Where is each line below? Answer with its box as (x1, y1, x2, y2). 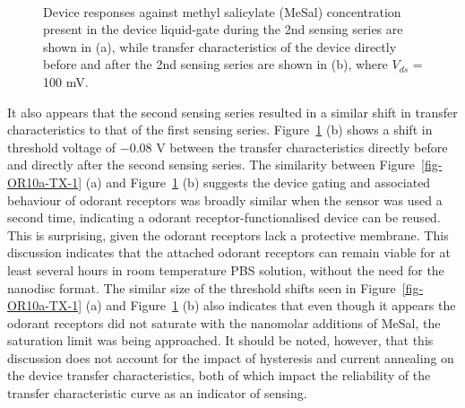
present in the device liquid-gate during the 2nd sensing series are (43, 20, 403, 39)
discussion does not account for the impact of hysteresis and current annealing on (7, 348, 454, 367)
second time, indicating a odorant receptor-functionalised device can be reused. (7, 208, 441, 227)
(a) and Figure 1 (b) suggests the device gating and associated (85, 172, 431, 191)
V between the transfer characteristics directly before (156, 137, 448, 156)
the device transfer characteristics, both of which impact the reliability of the (7, 366, 431, 385)
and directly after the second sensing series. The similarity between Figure (7, 155, 416, 174)
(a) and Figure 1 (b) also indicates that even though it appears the (85, 296, 456, 315)
